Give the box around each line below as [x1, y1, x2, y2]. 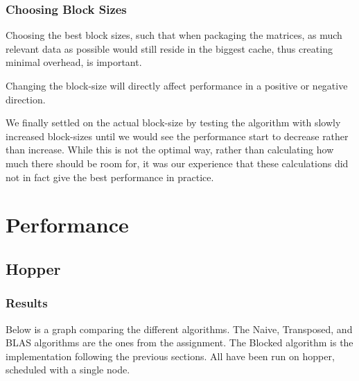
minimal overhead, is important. [6, 55, 142, 69]
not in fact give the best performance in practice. [6, 169, 214, 184]
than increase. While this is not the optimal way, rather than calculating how [6, 142, 334, 157]
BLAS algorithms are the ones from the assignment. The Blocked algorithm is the [6, 335, 353, 350]
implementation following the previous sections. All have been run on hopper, [6, 348, 335, 363]
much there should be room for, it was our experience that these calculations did [6, 155, 349, 170]
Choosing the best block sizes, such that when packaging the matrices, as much [6, 28, 342, 42]
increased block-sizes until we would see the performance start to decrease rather [6, 128, 349, 143]
